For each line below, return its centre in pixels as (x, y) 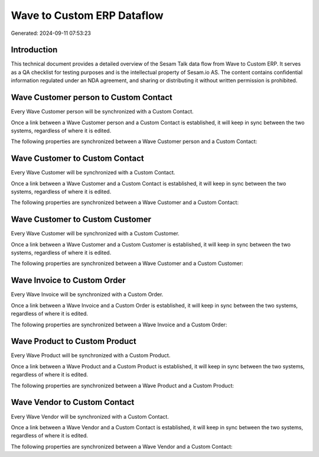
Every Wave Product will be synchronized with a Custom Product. (91, 355)
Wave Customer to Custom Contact (77, 159)
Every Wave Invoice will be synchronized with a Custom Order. (87, 294)
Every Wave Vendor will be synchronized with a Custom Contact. (90, 416)
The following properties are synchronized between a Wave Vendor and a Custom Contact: (122, 446)
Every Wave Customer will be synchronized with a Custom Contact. (93, 173)
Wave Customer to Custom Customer (81, 220)
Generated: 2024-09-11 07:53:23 (51, 33)
